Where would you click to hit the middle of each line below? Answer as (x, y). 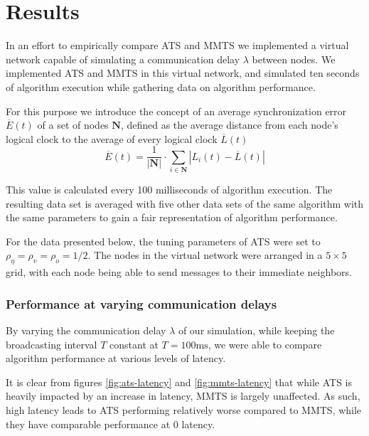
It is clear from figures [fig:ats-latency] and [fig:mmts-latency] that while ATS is (179, 382)
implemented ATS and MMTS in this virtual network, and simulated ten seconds (183, 73)
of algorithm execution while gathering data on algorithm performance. (161, 86)
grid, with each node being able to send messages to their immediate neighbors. (179, 272)
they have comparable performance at (88, 424)
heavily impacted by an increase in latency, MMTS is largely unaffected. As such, (183, 396)
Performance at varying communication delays (141, 303)
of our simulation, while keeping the (256, 330)
